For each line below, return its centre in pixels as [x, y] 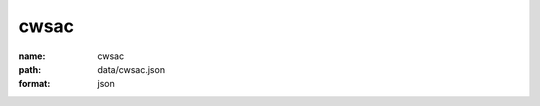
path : [30, 69]
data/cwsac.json [131, 69]
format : [34, 84]
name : [32, 56]
